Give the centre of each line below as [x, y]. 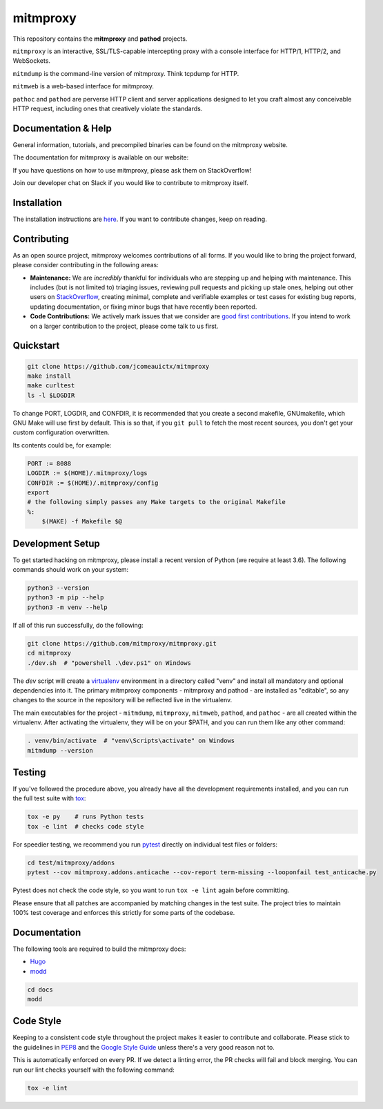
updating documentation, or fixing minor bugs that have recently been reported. [144, 307]
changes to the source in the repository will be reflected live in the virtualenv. [122, 700]
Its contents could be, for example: [62, 445]
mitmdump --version [60, 750]
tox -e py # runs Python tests [86, 817]
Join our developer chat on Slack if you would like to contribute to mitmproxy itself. [130, 182]
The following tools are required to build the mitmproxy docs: [99, 949]
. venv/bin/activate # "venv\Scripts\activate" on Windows [131, 741]
